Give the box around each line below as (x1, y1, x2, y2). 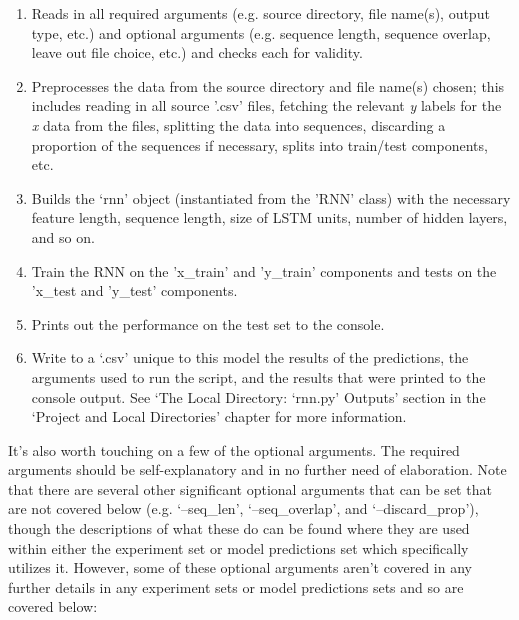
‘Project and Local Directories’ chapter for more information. (31, 406, 407, 427)
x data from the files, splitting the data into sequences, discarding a (31, 114, 446, 135)
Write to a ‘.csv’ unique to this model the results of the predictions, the (31, 347, 469, 368)
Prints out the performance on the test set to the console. (31, 313, 385, 334)
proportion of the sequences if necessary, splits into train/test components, (31, 134, 488, 155)
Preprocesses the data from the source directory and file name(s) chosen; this (31, 75, 505, 96)
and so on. (31, 226, 95, 247)
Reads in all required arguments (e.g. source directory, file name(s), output (31, 3, 490, 23)
